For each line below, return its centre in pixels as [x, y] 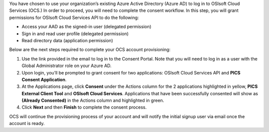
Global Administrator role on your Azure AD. [67, 66]
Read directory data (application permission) [67, 40]
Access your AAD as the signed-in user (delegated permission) [86, 27]
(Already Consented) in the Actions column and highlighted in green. [93, 100]
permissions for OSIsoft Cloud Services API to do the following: [74, 17]
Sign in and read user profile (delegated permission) [75, 33]
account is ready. [27, 124]
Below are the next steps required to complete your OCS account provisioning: [90, 50]
